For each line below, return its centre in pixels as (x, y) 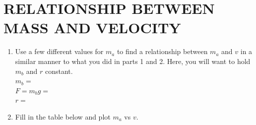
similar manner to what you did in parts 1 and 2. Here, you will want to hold (133, 61)
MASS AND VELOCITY (92, 28)
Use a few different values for (59, 51)
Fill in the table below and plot (63, 116)
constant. (59, 71)
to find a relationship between (162, 51)
